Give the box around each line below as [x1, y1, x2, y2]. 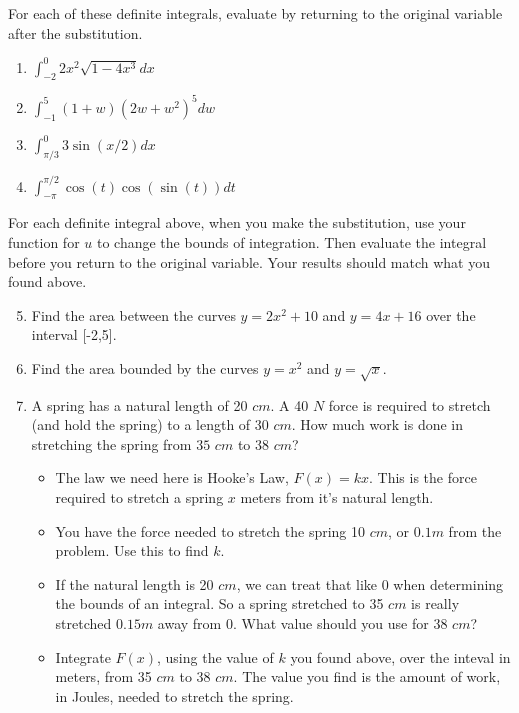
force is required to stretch [328, 394, 491, 415]
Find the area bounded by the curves [31, 357, 259, 378]
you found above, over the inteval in [290, 646, 511, 667]
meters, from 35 [55, 666, 152, 687]
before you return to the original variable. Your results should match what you [8, 251, 490, 272]
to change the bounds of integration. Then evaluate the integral [96, 231, 487, 252]
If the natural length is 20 [55, 573, 214, 594]
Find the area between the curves [31, 304, 236, 325]
